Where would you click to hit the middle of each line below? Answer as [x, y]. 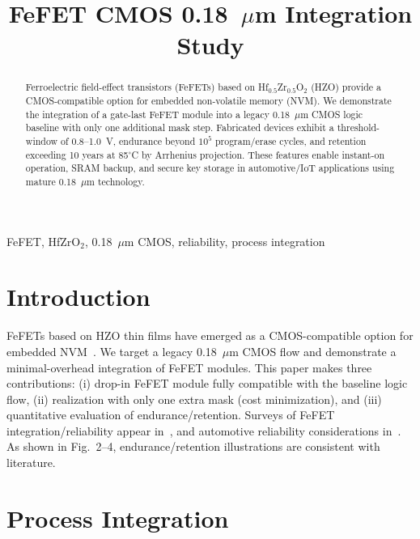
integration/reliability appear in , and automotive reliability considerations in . [204, 430]
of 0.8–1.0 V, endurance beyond [128, 140]
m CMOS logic [332, 114]
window [42, 140]
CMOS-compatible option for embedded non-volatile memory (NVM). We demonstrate [208, 101]
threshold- [358, 127]
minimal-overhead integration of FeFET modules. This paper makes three [189, 367]
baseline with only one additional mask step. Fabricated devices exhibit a [180, 127]
